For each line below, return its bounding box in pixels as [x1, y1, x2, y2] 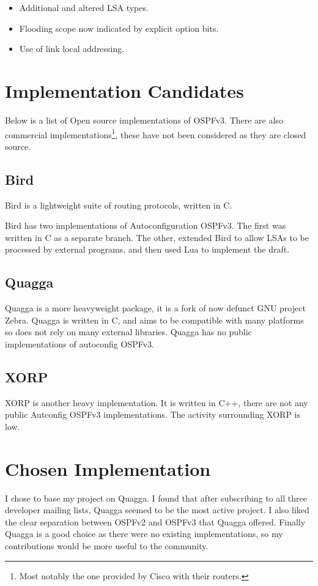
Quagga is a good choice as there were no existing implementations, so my [5, 527, 283, 540]
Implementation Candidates [5, 78, 244, 103]
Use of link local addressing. [19, 42, 125, 55]
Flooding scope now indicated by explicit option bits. [19, 21, 219, 34]
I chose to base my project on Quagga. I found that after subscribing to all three [5, 491, 307, 504]
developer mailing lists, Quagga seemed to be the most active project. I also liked [5, 503, 309, 516]
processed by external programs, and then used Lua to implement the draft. [5, 243, 290, 256]
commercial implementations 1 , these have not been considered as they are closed [5, 126, 306, 141]
